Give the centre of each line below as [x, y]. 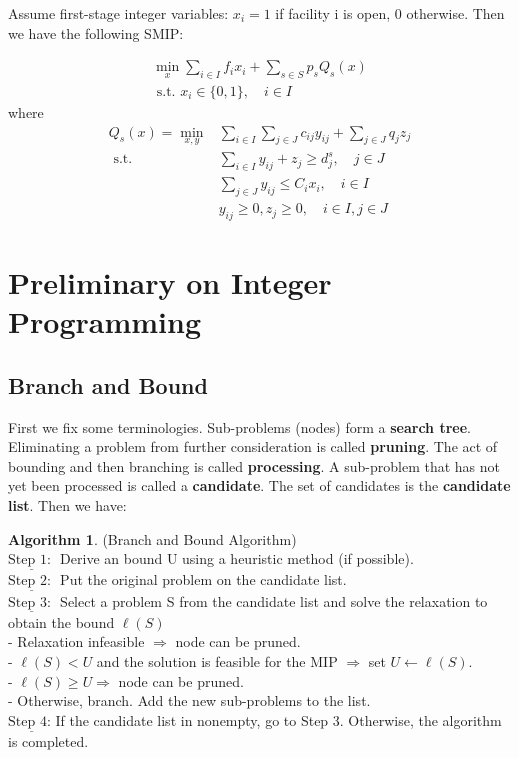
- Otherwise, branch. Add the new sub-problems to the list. [189, 700]
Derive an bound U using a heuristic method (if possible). [237, 558]
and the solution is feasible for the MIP [217, 661]
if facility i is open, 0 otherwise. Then [390, 13]
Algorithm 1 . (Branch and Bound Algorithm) [152, 538]
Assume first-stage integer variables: [118, 13]
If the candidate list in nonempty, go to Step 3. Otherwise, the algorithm [278, 719]
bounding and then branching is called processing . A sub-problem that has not [254, 465]
